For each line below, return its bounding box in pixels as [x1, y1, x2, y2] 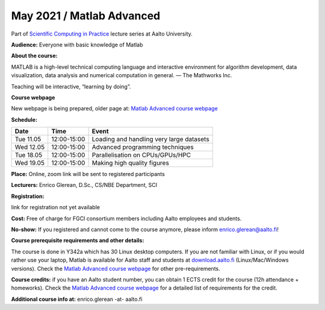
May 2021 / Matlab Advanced [11, 9, 161, 22]
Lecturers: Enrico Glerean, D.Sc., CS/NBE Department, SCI [11, 182, 158, 189]
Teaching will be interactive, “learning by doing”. [11, 83, 131, 90]
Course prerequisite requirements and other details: [11, 237, 144, 244]
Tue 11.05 [14, 135, 42, 144]
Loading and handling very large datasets [91, 135, 210, 144]
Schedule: [11, 116, 37, 123]
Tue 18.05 [14, 151, 43, 159]
